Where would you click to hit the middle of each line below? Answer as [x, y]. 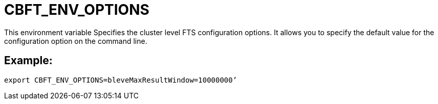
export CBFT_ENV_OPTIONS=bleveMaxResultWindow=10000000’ [121, 80]
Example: [28, 61]
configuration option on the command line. [76, 41]
